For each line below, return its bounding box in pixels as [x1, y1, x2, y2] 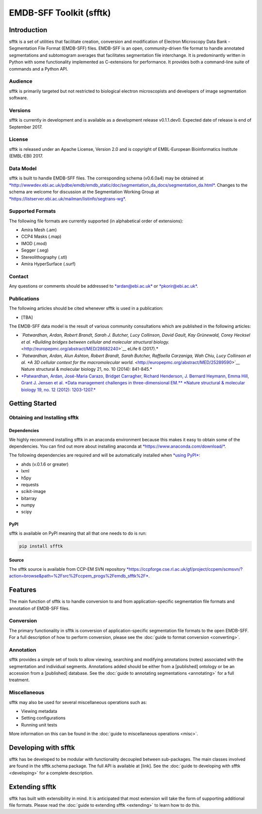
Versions [9, 107, 31, 114]
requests [21, 482, 39, 488]
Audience [9, 78, 33, 85]
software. [9, 95, 28, 101]
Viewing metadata [21, 708, 58, 714]
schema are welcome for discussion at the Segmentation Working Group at [9, 189, 159, 195]
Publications [9, 295, 40, 302]
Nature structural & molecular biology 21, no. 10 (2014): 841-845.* [21, 366, 152, 372]
